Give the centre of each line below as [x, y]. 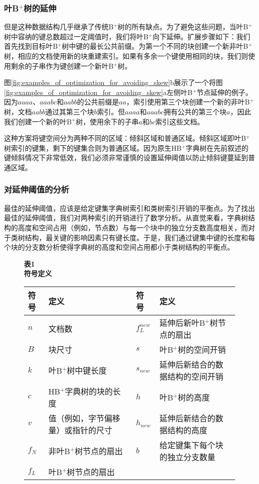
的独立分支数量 [188, 457]
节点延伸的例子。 [224, 92]
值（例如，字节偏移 [84, 418]
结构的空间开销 [195, 376]
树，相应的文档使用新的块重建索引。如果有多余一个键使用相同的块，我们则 [126, 56]
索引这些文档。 [180, 121]
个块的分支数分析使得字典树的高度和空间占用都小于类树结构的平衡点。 [119, 247]
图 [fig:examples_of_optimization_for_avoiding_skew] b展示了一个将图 [114, 82]
